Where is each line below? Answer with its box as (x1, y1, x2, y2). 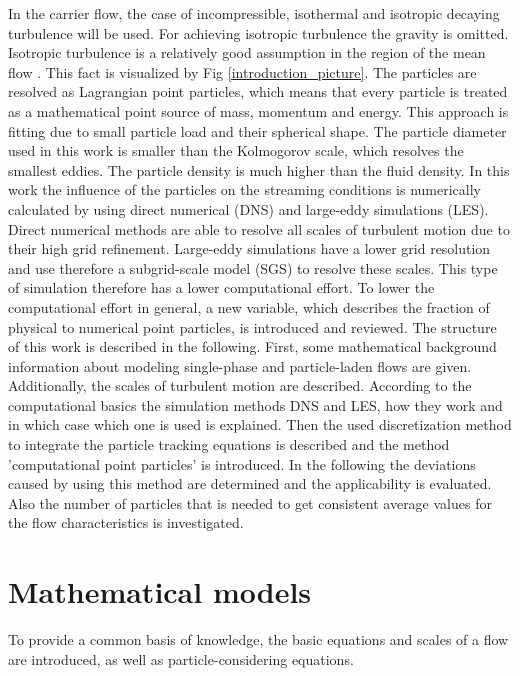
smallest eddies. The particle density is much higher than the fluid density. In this (8, 159, 510, 180)
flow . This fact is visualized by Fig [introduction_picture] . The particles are (8, 61, 477, 82)
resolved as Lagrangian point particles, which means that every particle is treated (8, 81, 508, 102)
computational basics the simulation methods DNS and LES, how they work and (8, 394, 503, 415)
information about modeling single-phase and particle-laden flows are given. (8, 355, 472, 376)
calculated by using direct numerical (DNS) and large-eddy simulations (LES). (8, 198, 489, 219)
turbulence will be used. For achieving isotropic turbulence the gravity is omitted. (8, 22, 509, 43)
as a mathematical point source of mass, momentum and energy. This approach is (8, 100, 509, 121)
